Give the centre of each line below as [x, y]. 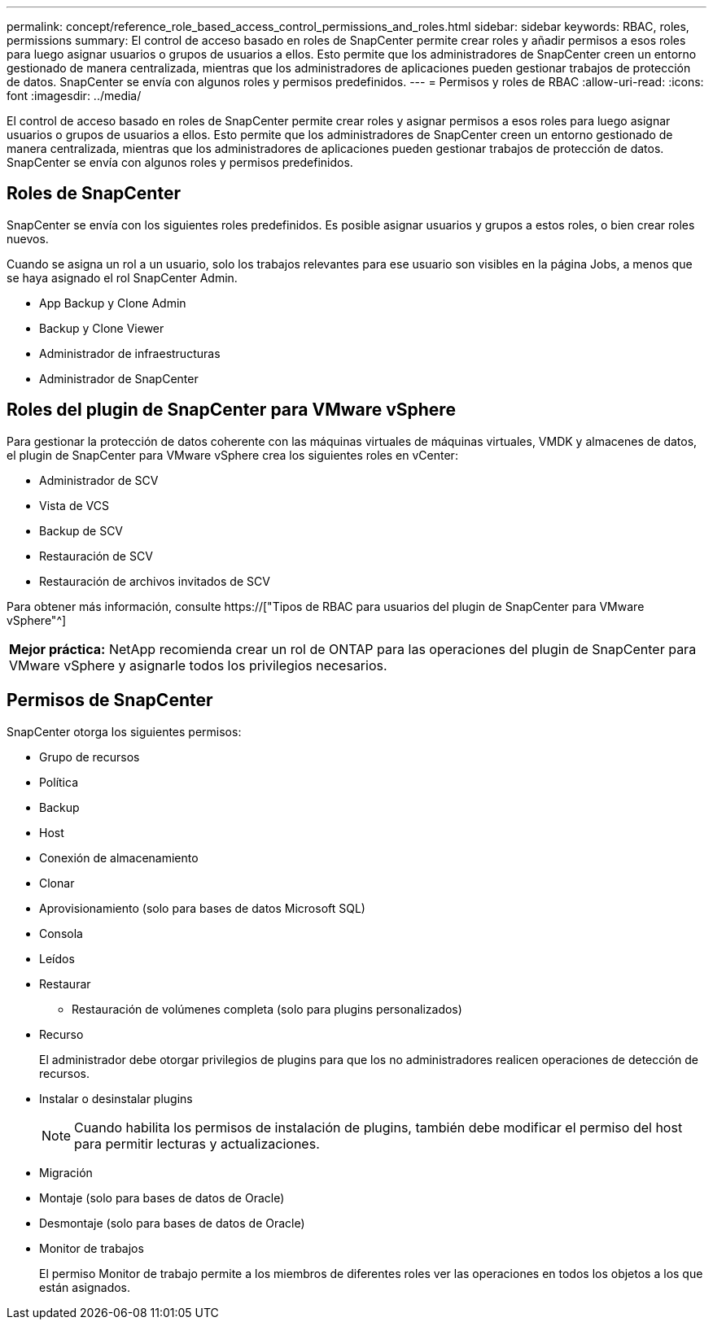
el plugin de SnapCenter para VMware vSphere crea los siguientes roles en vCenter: [232, 455]
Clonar [57, 883]
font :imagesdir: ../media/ [74, 96]
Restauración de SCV [96, 556]
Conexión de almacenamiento [119, 857]
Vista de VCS [74, 505]
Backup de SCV [81, 530]
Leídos [57, 958]
